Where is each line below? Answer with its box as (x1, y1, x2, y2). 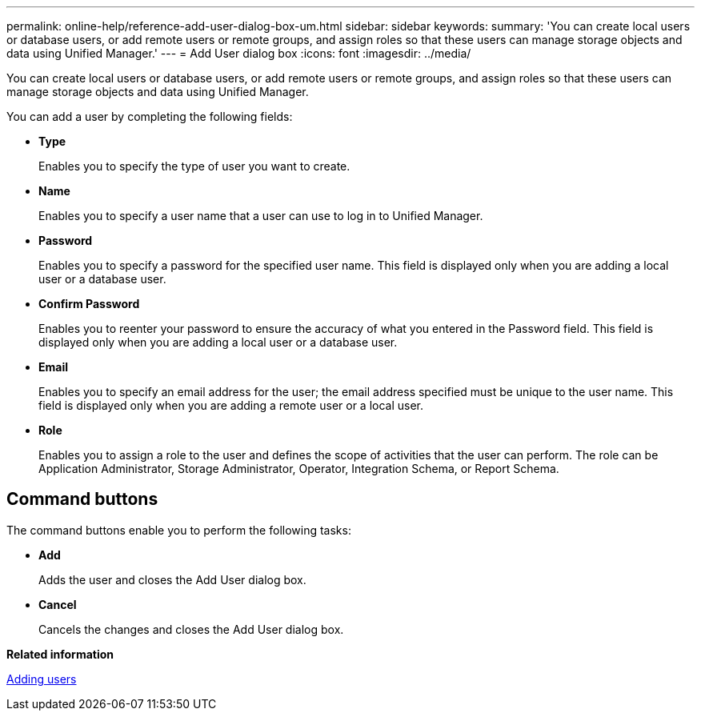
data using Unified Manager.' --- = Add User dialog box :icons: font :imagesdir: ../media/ (6, 46, 471, 60)
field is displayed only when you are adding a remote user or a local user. (38, 399, 424, 412)
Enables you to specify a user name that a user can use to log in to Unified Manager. (38, 209, 483, 222)
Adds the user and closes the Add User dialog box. (38, 572, 306, 587)
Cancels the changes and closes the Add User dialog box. (38, 622, 344, 636)
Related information (6, 647, 114, 661)
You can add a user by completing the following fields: (6, 110, 293, 123)
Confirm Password (38, 297, 140, 310)
